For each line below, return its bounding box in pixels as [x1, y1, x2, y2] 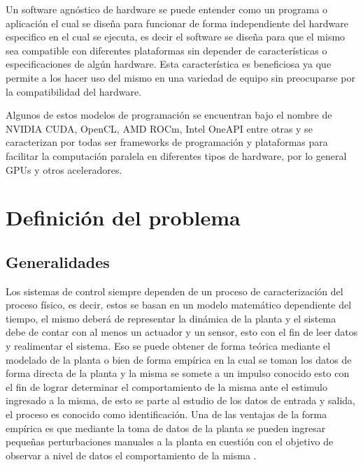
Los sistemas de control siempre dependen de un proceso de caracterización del [6, 283, 343, 298]
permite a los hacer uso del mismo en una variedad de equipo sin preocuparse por [6, 70, 355, 84]
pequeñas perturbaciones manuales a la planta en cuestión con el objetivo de [6, 434, 334, 449]
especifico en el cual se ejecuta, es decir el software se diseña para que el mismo [6, 29, 346, 44]
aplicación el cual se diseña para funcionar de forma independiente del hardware [6, 15, 348, 30]
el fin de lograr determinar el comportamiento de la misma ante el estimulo [6, 379, 327, 394]
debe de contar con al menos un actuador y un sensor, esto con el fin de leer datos [6, 325, 358, 339]
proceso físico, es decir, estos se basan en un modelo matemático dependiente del [6, 297, 352, 312]
